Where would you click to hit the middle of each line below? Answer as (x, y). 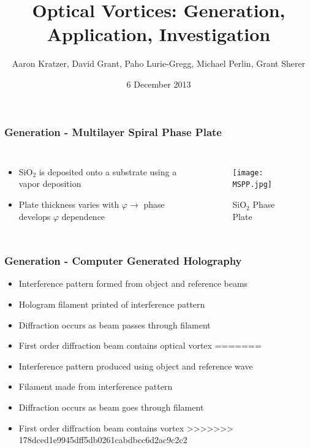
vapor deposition (50, 184)
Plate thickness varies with (69, 204)
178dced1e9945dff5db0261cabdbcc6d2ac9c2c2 (103, 440)
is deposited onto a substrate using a (108, 171)
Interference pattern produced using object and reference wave (136, 366)
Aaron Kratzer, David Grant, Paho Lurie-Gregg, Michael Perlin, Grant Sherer (159, 63)
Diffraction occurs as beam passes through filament (115, 325)
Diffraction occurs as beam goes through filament (111, 407)
